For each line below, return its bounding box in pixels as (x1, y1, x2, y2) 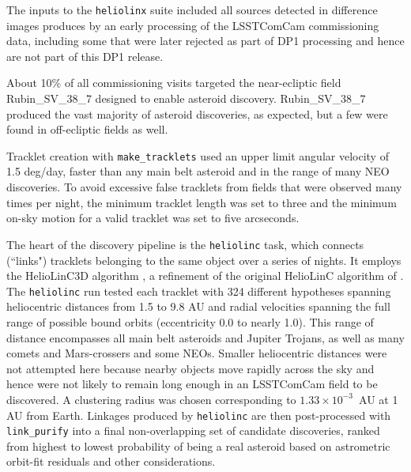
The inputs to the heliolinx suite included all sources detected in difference (6, 2, 378, 17)
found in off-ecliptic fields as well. (6, 121, 168, 138)
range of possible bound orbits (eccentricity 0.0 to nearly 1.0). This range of (6, 313, 374, 330)
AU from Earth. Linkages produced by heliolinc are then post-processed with (6, 406, 391, 423)
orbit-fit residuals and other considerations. (6, 453, 216, 470)
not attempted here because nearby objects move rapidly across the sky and (6, 360, 375, 376)
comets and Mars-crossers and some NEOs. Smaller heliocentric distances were (6, 345, 387, 361)
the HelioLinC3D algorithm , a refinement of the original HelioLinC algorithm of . (6, 267, 404, 284)
